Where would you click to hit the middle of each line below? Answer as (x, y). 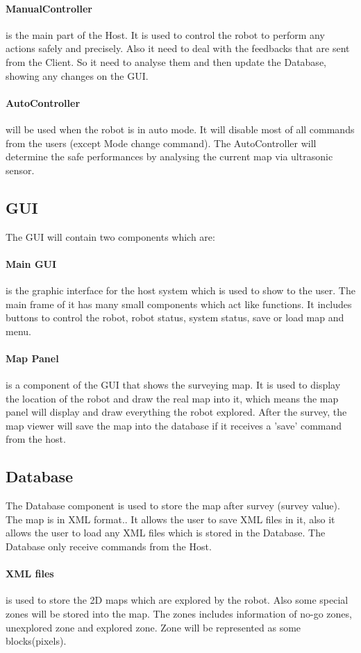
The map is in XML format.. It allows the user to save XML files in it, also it (170, 519)
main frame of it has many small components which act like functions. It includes (179, 304)
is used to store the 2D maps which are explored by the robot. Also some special (177, 600)
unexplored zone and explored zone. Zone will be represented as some (153, 627)
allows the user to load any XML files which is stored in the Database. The (166, 533)
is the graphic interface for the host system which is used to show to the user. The (180, 290)
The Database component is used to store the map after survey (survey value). (173, 506)
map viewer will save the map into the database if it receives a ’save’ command (174, 425)
